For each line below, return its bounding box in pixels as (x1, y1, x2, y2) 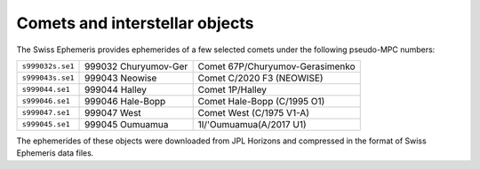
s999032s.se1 (21, 62, 75, 71)
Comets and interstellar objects (16, 13, 254, 33)
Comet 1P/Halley (197, 83, 267, 96)
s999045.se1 (21, 119, 70, 129)
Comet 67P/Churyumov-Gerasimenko (197, 60, 356, 73)
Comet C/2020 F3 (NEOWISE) (197, 72, 324, 84)
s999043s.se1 (21, 73, 75, 83)
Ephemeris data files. (16, 148, 94, 158)
